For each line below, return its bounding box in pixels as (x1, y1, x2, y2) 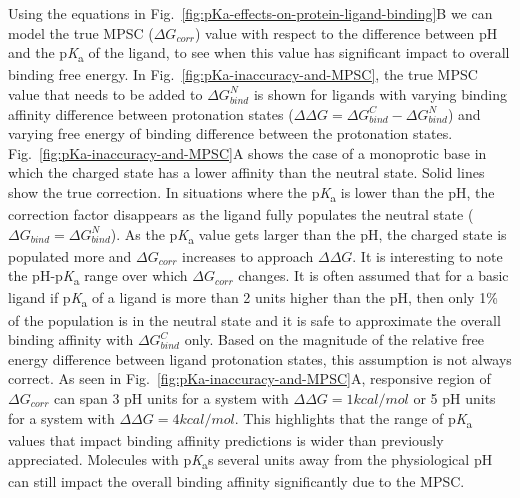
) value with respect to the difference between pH (195, 22, 498, 43)
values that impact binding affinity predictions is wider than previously (8, 429, 444, 450)
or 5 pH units (413, 387, 496, 408)
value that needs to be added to (8, 83, 203, 104)
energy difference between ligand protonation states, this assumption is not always (8, 348, 512, 369)
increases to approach (182, 245, 314, 266)
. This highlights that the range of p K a (234, 407, 473, 431)
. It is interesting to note (352, 245, 503, 266)
